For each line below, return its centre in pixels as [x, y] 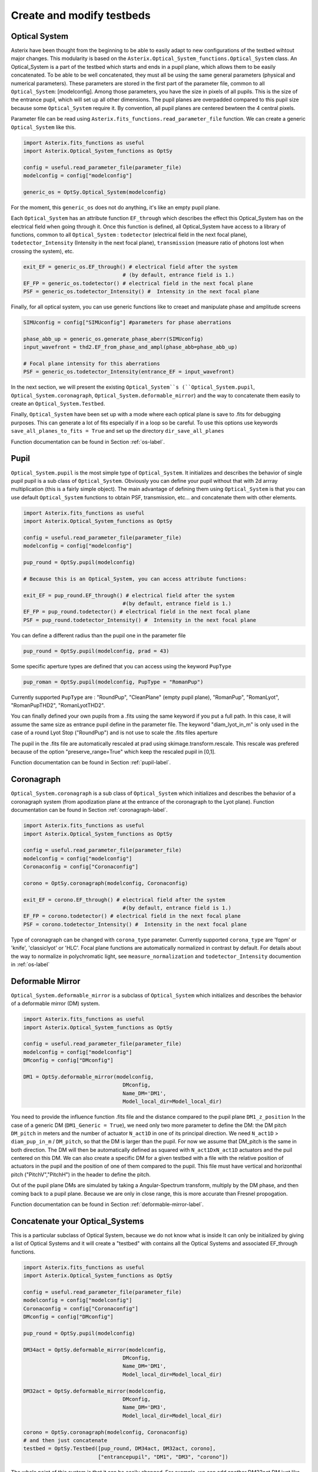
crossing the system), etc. [42, 251]
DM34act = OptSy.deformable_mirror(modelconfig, [95, 1350]
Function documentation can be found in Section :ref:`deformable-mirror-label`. [107, 1205]
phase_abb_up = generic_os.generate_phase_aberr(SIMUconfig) [113, 339]
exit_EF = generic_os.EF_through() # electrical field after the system [130, 267]
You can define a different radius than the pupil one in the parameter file [98, 635]
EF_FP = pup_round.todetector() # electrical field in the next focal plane [137, 612]
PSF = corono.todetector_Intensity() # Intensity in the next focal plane [135, 924]
